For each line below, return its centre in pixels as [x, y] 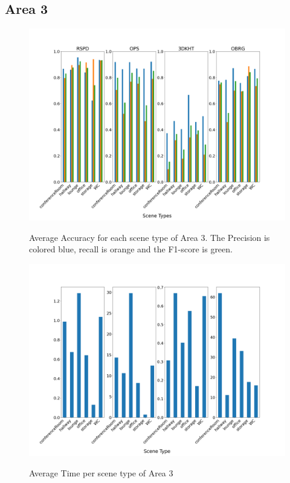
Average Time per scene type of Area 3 [101, 472]
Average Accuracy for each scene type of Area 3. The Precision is [150, 237]
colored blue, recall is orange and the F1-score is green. [131, 249]
